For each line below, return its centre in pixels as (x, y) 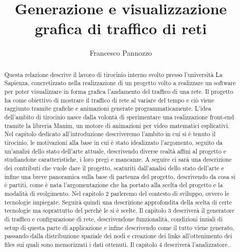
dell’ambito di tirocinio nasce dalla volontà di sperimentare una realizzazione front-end (119, 117)
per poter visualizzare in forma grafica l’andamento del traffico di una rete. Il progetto (119, 92)
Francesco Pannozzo (121, 53)
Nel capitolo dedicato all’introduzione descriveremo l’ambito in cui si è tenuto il (110, 134)
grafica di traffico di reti (121, 28)
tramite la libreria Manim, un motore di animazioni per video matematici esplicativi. (117, 125)
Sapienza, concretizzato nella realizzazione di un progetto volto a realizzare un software (120, 83)
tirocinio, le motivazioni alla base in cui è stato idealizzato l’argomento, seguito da (113, 142)
